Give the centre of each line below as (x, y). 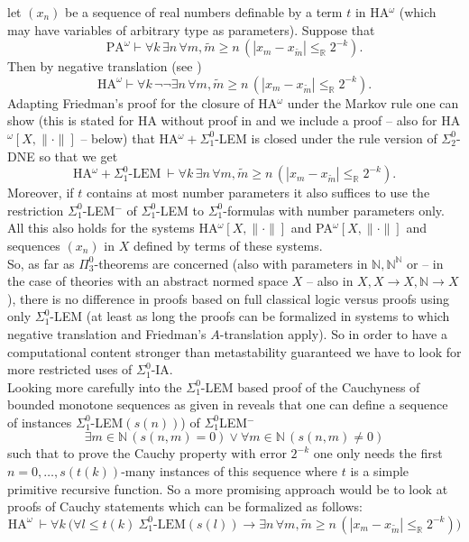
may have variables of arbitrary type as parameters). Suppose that (191, 29)
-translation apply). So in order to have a (333, 333)
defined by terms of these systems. (228, 245)
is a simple (380, 471)
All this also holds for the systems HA (113, 228)
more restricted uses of (70, 369)
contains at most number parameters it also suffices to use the (258, 193)
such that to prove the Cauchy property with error (147, 453)
